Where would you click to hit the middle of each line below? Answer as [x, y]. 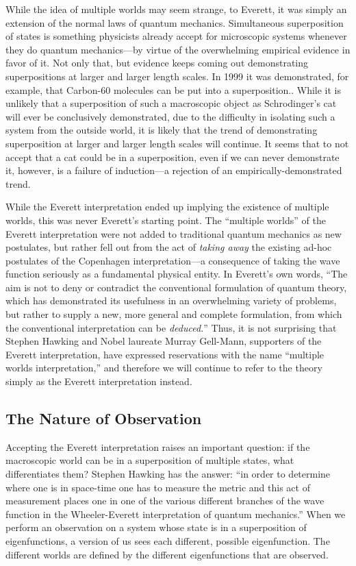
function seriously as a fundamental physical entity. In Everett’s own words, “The [177, 274]
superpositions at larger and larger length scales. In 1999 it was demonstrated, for [177, 76]
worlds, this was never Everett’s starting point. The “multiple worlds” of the [166, 220]
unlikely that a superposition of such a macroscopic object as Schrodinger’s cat [171, 103]
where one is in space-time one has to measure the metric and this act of [158, 487]
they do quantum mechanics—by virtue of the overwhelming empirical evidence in [178, 49]
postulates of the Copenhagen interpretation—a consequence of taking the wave [173, 260]
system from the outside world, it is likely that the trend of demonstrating [162, 130]
